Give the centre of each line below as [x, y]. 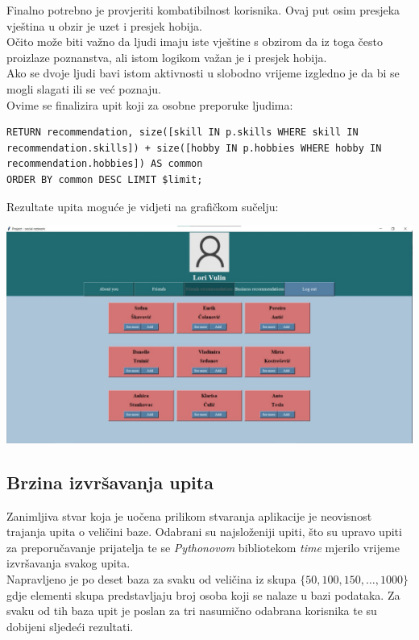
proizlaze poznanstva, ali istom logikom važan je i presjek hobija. [167, 57]
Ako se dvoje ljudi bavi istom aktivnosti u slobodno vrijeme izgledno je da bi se [203, 73]
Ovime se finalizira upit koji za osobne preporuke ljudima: [150, 104]
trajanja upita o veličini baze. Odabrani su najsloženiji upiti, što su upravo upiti [204, 532]
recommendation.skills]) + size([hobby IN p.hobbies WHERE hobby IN [194, 148]
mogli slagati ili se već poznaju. [84, 88]
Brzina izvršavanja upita [110, 482]
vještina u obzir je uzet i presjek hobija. [104, 25]
